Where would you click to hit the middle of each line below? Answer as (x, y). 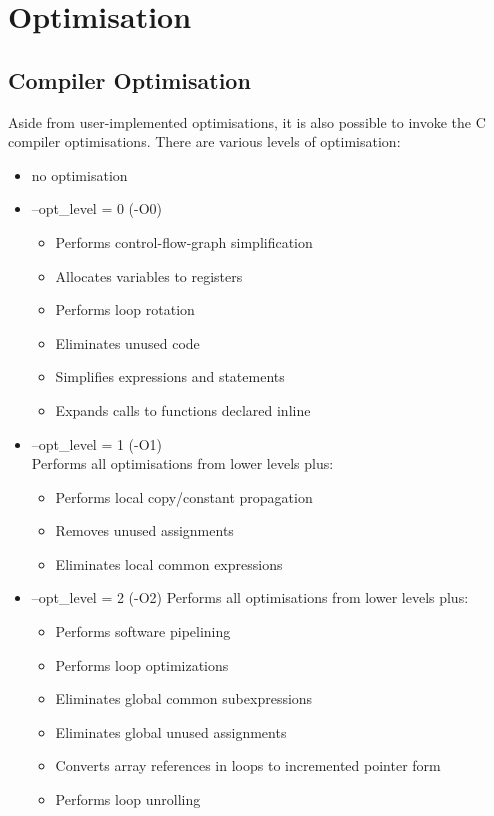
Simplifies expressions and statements (170, 376)
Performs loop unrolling (128, 799)
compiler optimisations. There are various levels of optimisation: (204, 141)
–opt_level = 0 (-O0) (97, 208)
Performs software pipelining (143, 631)
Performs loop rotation (125, 309)
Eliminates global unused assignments (171, 731)
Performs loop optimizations (142, 664)
